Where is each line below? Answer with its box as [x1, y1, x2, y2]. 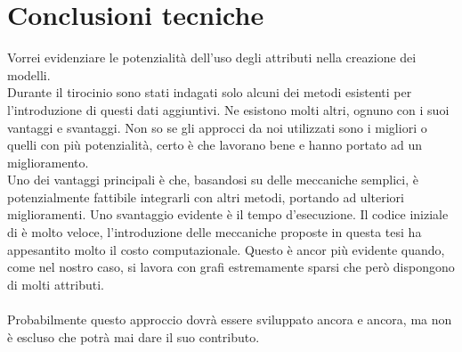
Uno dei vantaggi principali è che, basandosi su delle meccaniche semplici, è [7, 170, 418, 189]
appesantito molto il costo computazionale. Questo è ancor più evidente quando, [7, 240, 445, 258]
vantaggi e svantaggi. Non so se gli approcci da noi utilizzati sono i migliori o [7, 118, 427, 136]
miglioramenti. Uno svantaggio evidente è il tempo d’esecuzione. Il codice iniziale [7, 205, 449, 224]
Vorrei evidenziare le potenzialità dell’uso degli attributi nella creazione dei [7, 48, 417, 67]
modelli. [7, 65, 51, 84]
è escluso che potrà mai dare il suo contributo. [7, 327, 260, 346]
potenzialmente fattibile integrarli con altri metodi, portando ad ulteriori [7, 187, 404, 206]
